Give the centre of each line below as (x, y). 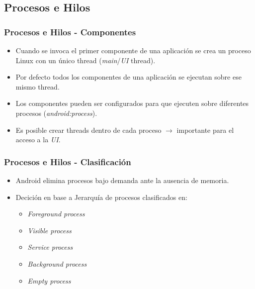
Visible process (49, 230)
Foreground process (56, 214)
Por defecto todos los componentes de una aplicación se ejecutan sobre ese (128, 77)
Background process (57, 263)
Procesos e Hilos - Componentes (70, 32)
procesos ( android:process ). (56, 113)
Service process (50, 247)
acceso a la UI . (38, 140)
